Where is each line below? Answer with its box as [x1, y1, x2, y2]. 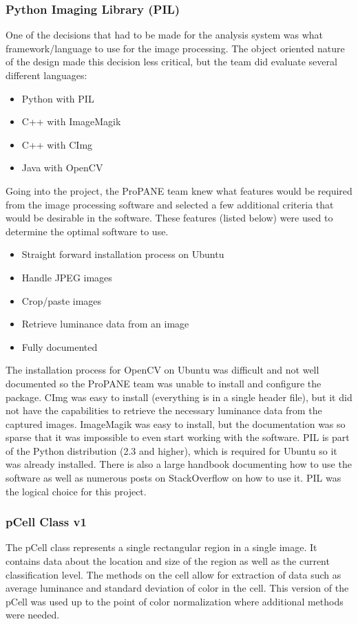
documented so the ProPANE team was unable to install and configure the [6, 376, 322, 390]
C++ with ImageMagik [21, 114, 121, 129]
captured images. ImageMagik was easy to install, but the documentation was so [6, 416, 346, 431]
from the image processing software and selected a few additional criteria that [6, 197, 334, 211]
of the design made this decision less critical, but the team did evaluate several [6, 54, 337, 69]
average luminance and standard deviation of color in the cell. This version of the [6, 581, 349, 595]
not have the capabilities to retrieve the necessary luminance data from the [6, 403, 322, 418]
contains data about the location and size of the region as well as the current [6, 554, 330, 568]
